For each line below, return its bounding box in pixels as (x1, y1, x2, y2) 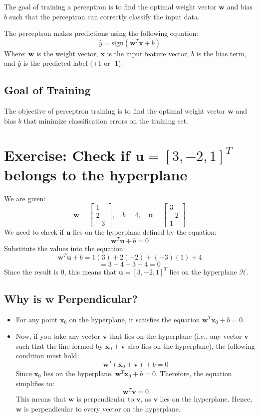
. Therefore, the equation (155, 368, 232, 378)
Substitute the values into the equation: (4, 243, 125, 254)
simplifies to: (15, 378, 54, 388)
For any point (15, 314, 58, 324)
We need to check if (4, 227, 64, 237)
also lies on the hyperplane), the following (127, 340, 255, 351)
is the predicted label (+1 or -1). (23, 58, 123, 68)
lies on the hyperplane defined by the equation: (73, 227, 217, 237)
